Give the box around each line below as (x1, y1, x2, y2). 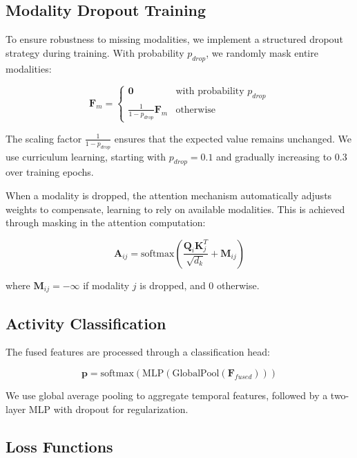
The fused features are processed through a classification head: (6, 345, 270, 359)
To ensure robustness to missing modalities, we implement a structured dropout (6, 32, 343, 46)
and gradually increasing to (216, 149, 332, 163)
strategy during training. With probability (6, 45, 184, 59)
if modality (83, 277, 130, 292)
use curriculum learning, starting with (6, 149, 166, 163)
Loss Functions (6, 435, 113, 457)
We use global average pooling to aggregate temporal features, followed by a (6, 388, 328, 403)
